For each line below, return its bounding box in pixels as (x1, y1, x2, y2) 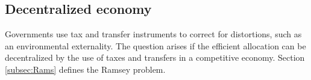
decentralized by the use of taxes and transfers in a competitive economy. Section (5, 51, 305, 64)
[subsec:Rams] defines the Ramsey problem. (5, 63, 166, 75)
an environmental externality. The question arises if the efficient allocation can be (5, 39, 306, 52)
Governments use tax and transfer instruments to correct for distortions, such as (5, 28, 302, 40)
